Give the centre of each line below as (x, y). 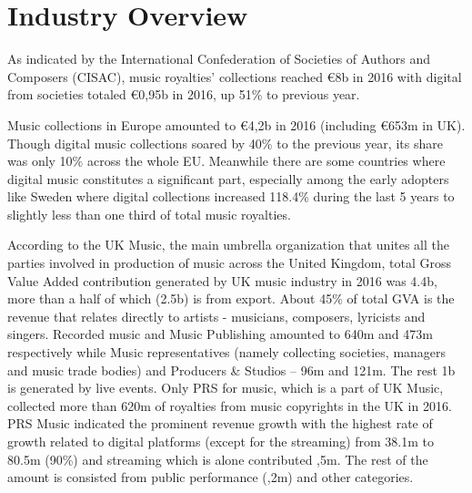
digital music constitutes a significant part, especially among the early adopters (228, 178)
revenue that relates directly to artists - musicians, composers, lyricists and (216, 316)
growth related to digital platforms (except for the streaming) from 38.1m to (221, 441)
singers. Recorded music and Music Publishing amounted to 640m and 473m (220, 334)
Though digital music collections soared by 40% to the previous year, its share (225, 143)
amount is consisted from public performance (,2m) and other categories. (211, 477)
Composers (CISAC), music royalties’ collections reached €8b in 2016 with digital (235, 76)
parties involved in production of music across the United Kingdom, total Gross (230, 263)
